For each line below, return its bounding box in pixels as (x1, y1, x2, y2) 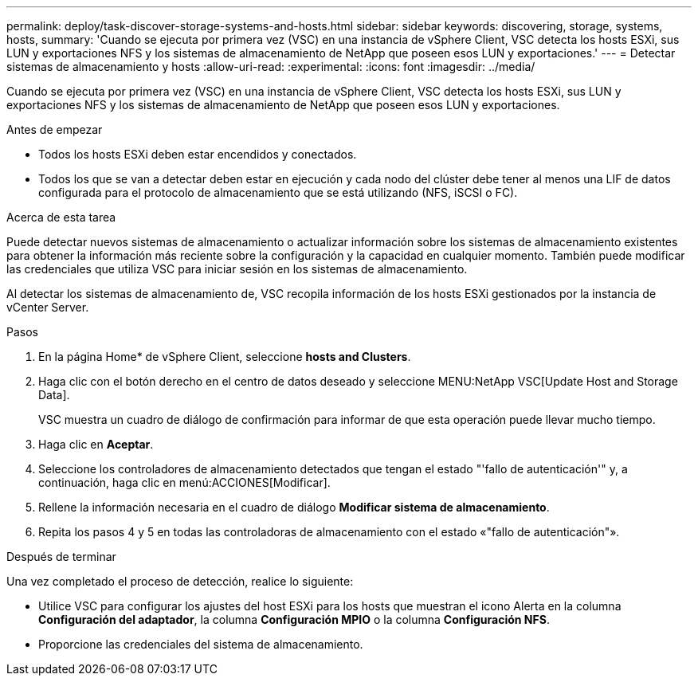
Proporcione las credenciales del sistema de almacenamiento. (38, 637, 363, 651)
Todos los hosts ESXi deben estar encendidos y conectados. (38, 147, 357, 161)
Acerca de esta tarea (6, 210, 116, 224)
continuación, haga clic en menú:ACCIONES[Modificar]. (38, 476, 331, 489)
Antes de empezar (6, 123, 103, 136)
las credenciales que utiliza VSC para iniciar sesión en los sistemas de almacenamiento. (6, 262, 468, 276)
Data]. (38, 388, 70, 402)
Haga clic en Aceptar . (38, 437, 154, 451)
